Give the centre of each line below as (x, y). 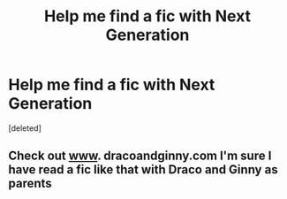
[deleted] (25, 128)
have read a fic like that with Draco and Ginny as (143, 170)
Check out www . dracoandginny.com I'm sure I (140, 156)
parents (30, 184)
